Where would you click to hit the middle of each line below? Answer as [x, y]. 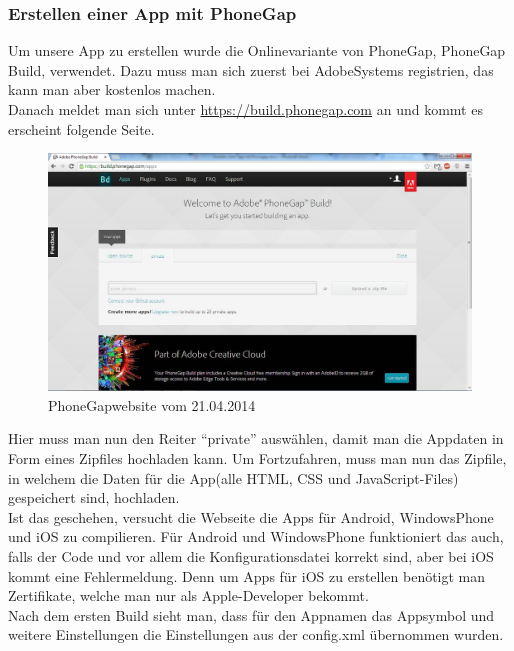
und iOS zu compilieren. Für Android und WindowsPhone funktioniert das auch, [256, 536]
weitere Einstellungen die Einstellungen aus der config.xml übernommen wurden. [256, 634]
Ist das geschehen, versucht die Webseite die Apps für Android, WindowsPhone [251, 516]
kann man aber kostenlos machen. [112, 89]
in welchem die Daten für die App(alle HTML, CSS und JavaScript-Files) [233, 477]
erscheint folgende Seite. [81, 128]
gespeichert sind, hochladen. [94, 497]
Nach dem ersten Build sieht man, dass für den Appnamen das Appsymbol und [251, 614]
